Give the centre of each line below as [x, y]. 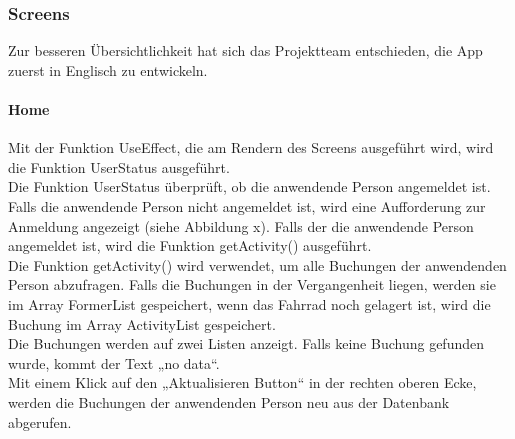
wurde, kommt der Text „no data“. [114, 362]
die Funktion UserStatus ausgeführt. [119, 166]
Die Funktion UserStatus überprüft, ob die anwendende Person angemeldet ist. [249, 186]
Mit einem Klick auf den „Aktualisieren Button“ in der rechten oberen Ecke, [242, 382]
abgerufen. [40, 421]
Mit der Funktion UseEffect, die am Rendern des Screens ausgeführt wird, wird [251, 147]
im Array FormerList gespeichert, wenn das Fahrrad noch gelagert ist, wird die [249, 303]
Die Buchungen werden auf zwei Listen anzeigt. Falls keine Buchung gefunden [246, 343]
